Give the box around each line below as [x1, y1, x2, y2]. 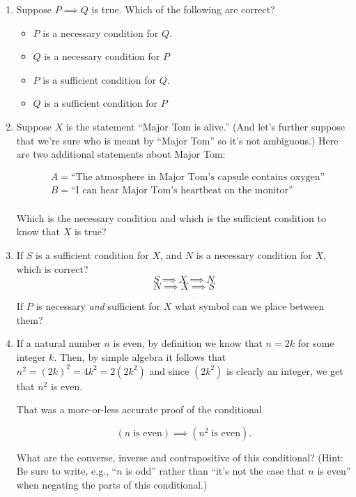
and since [149, 363, 189, 378]
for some [297, 336, 334, 350]
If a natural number [16, 336, 101, 350]
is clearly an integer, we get [226, 363, 343, 378]
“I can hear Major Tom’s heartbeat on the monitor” [71, 185, 293, 195]
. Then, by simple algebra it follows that [54, 350, 226, 364]
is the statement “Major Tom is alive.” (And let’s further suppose [65, 119, 345, 133]
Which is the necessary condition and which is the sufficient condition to [16, 210, 326, 225]
